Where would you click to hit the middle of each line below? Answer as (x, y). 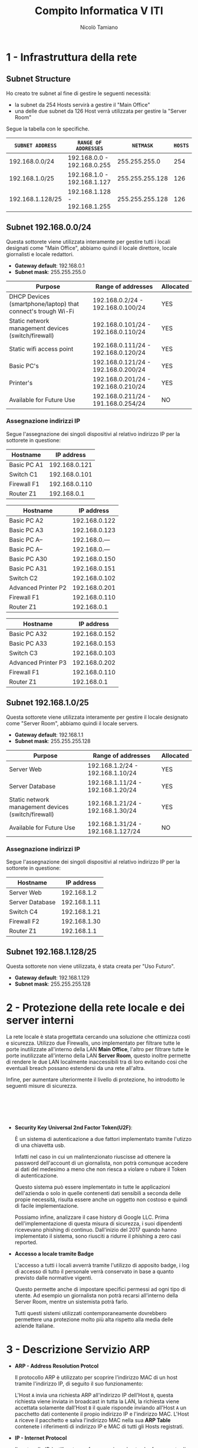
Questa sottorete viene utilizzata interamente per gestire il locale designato (97, 717)
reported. (26, 1242)
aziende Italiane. (34, 1325)
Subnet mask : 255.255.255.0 (50, 272)
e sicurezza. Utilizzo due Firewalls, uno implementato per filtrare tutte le (93, 1043)
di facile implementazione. (47, 1205)
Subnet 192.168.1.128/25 (51, 952)
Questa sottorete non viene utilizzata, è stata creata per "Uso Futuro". (90, 966)
